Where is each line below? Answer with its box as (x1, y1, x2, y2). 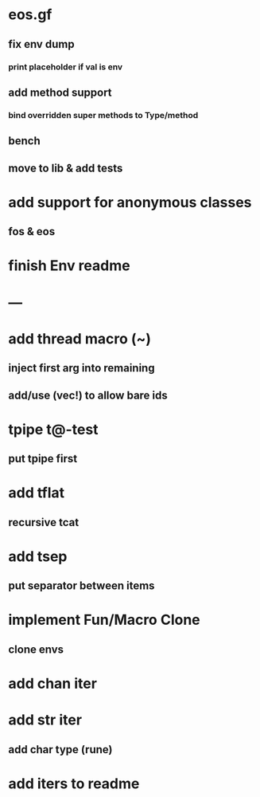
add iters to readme (8, 775, 140, 792)
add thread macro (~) (8, 329, 152, 347)
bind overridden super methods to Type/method (8, 109, 199, 120)
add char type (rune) (8, 743, 113, 756)
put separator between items (8, 579, 155, 593)
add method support (8, 85, 113, 99)
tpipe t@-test (8, 420, 99, 438)
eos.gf (8, 6, 52, 24)
